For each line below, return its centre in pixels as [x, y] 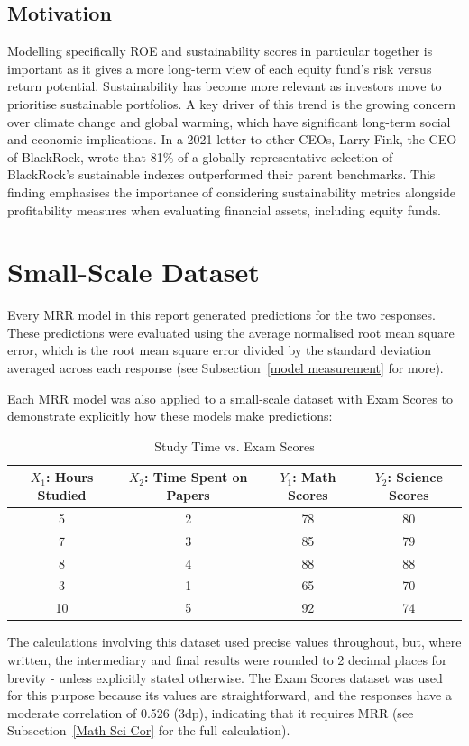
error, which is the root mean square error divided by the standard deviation [220, 350]
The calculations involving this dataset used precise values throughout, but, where [234, 642]
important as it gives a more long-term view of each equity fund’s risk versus [220, 68]
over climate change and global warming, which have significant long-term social [229, 121]
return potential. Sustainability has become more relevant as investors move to [225, 86]
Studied [62, 495]
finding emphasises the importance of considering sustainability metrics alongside [231, 191]
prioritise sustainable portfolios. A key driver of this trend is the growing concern [232, 103]
